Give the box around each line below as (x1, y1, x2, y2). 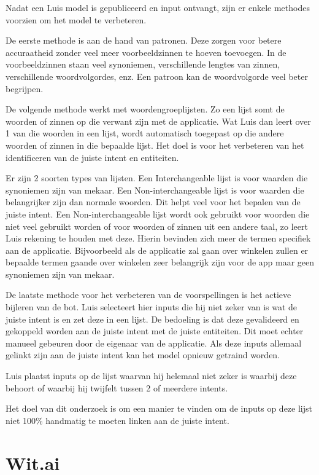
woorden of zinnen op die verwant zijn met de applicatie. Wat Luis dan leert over (6, 114, 311, 127)
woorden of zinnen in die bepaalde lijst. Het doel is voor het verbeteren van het (6, 138, 304, 151)
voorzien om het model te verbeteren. (6, 13, 147, 26)
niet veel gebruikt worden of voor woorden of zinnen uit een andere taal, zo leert (6, 219, 308, 232)
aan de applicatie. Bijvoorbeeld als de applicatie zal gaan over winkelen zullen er (6, 243, 309, 256)
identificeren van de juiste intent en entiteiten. (6, 151, 179, 163)
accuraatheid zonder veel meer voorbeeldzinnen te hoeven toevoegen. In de (6, 45, 286, 58)
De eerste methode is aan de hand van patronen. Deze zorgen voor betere (6, 34, 282, 47)
